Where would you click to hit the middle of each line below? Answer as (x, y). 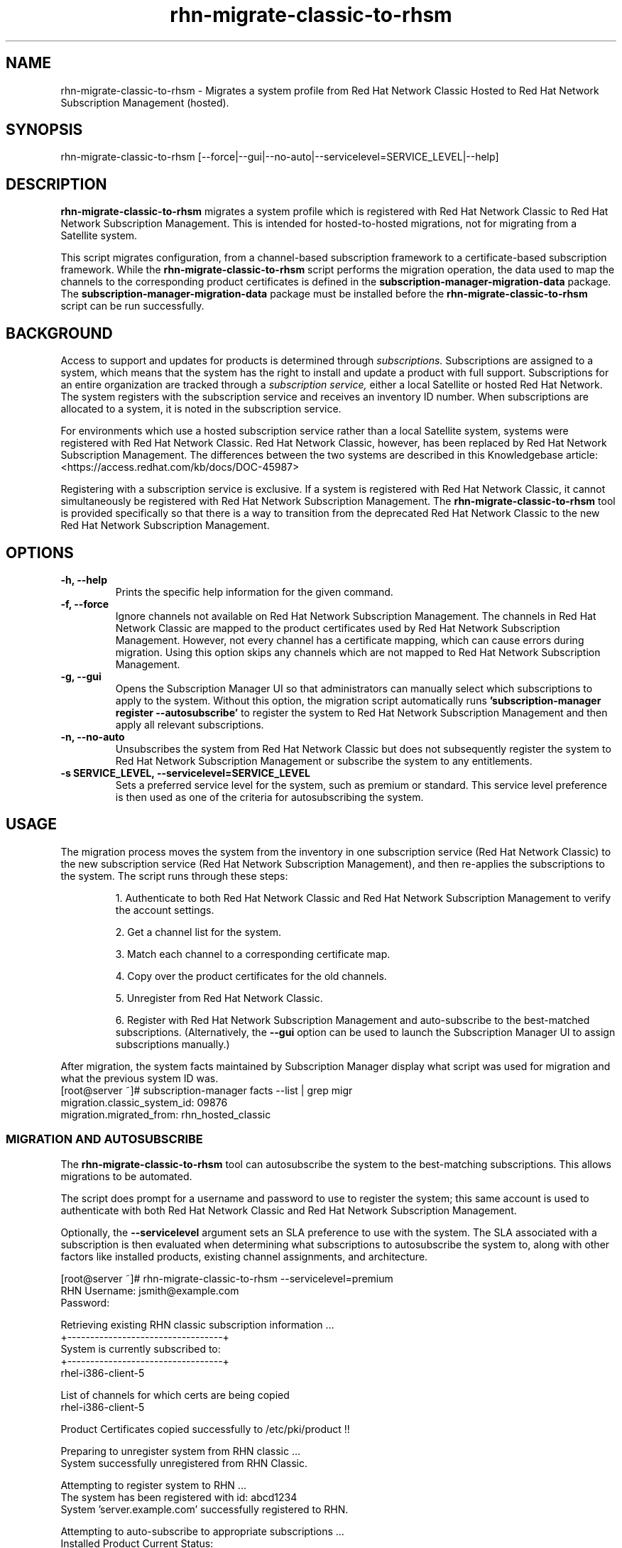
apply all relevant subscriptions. (190, 724)
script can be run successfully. (132, 306)
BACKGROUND (59, 333)
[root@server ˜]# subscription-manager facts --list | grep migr (207, 1090)
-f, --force (85, 604)
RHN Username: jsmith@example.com (150, 1290)
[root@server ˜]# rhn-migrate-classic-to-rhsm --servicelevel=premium (227, 1278)
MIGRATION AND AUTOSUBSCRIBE (104, 1139)
